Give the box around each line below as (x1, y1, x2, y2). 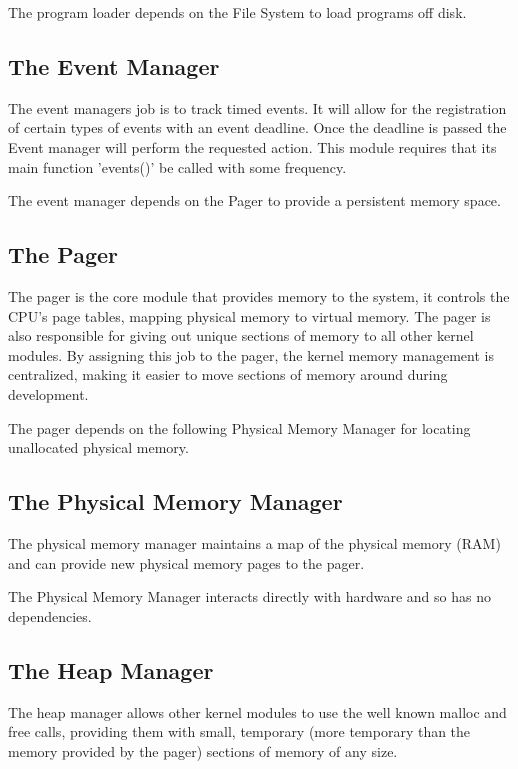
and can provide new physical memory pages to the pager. (8, 552, 365, 573)
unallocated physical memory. (8, 437, 189, 458)
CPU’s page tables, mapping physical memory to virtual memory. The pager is (8, 305, 491, 326)
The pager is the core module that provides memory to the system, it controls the (8, 285, 510, 306)
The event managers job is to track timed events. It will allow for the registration (8, 97, 507, 118)
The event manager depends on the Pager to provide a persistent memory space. (8, 190, 501, 211)
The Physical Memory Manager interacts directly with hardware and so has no (8, 586, 491, 607)
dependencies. (8, 605, 92, 626)
